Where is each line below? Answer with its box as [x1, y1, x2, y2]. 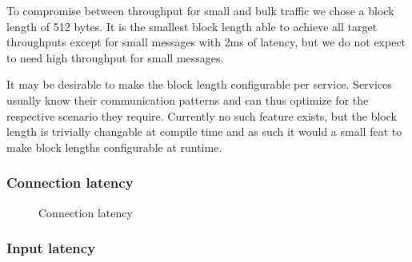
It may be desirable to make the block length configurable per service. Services [6, 76, 392, 93]
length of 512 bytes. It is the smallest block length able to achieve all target [6, 18, 378, 34]
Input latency [6, 238, 96, 258]
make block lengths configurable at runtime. [6, 138, 222, 155]
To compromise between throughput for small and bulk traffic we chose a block [6, 2, 394, 18]
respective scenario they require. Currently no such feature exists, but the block [6, 107, 397, 124]
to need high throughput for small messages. [6, 49, 224, 65]
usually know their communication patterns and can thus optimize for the [6, 91, 369, 108]
